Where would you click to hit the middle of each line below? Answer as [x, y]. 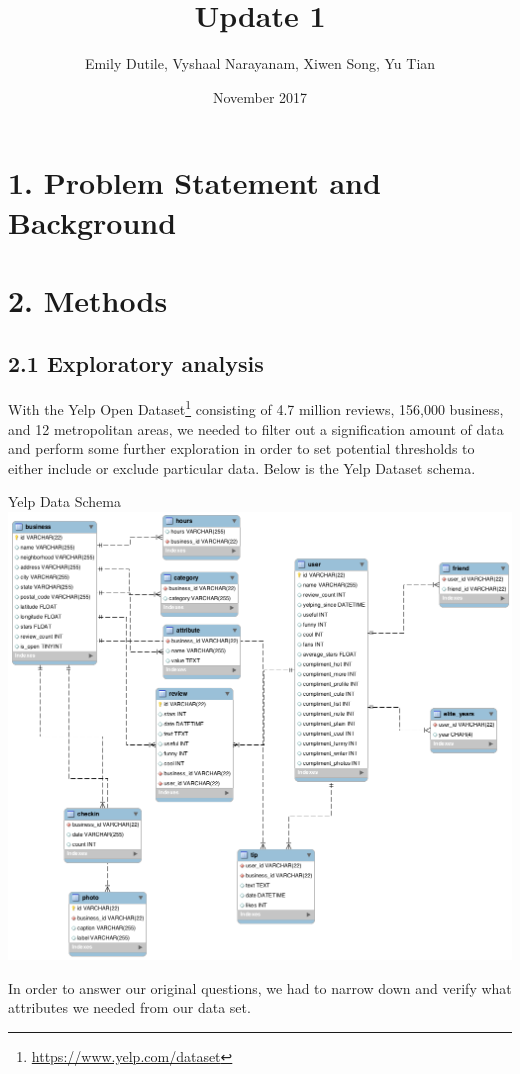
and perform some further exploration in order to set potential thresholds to [241, 448]
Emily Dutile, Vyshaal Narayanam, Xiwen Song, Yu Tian [260, 63]
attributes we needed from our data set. [129, 1007]
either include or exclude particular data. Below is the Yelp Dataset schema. [242, 467]
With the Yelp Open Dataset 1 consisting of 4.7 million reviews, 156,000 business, [256, 407]
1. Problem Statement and [194, 182]
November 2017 [260, 96]
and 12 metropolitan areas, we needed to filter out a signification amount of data [256, 428]
